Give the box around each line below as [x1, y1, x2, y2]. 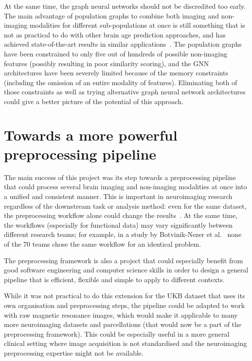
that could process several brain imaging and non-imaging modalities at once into [4, 181, 247, 192]
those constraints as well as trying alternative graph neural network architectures [4, 87, 246, 97]
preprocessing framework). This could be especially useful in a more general [4, 328, 230, 339]
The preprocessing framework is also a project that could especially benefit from [4, 255, 243, 265]
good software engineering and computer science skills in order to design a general [4, 265, 249, 275]
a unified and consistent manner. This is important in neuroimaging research [4, 191, 233, 201]
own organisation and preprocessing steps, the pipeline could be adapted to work [4, 300, 245, 310]
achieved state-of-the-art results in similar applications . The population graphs [4, 39, 242, 49]
